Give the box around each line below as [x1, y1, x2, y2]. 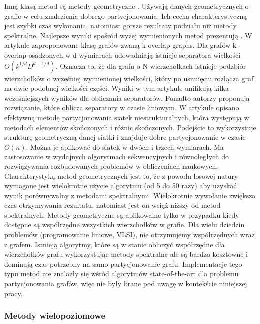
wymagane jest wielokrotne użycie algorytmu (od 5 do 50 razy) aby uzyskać [4, 180, 237, 191]
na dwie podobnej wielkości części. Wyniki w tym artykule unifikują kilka [4, 83, 229, 93]
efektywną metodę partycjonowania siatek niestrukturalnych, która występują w [4, 112, 249, 122]
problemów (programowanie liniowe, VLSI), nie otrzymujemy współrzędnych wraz [4, 229, 255, 240]
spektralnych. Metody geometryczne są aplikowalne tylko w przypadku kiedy [4, 209, 239, 220]
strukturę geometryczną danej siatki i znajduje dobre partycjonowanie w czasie [4, 132, 246, 142]
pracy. [4, 288, 23, 298]
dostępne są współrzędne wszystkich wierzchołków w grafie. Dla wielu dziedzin [4, 219, 245, 230]
